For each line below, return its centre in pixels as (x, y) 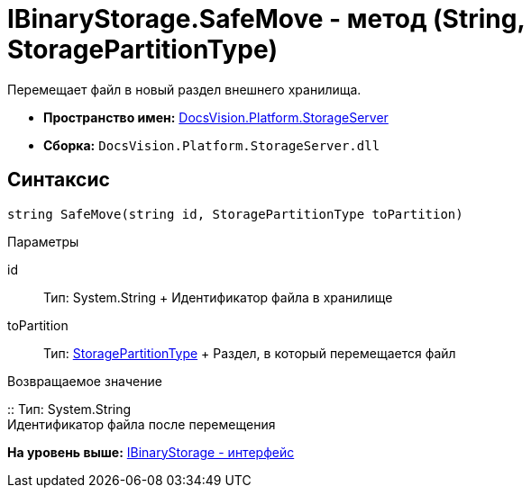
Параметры (43, 241)
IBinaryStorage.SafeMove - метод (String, (266, 19)
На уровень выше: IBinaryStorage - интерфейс (151, 452)
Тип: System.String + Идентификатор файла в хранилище (218, 297)
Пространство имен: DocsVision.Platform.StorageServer (216, 117)
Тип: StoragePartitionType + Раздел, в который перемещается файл (250, 353)
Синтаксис (59, 180)
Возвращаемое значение (85, 381)
